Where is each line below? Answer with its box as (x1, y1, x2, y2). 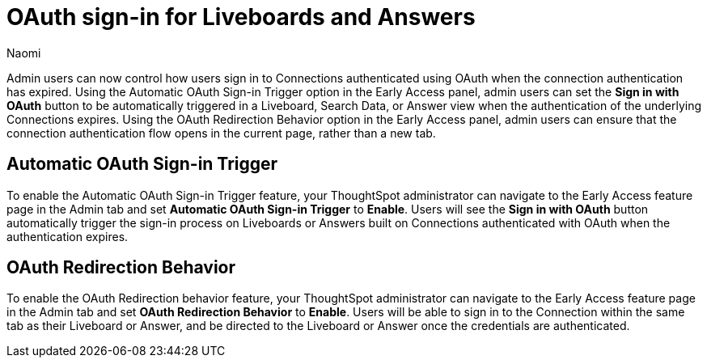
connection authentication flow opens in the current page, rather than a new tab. (6, 125, 436, 140)
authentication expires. (6, 229, 129, 243)
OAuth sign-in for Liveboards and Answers (6, 3, 476, 31)
